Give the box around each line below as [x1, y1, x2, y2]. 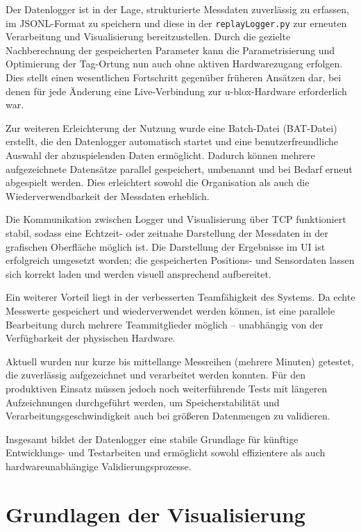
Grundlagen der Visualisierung [6, 499, 305, 528]
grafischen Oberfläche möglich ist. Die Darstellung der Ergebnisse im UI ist [6, 239, 326, 253]
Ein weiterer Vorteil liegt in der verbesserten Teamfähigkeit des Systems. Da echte [6, 290, 355, 304]
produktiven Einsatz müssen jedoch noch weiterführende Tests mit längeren [6, 381, 328, 395]
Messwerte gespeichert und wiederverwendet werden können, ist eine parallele [6, 303, 335, 317]
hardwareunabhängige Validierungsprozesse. [6, 458, 192, 473]
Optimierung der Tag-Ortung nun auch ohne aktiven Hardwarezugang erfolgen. [6, 56, 343, 71]
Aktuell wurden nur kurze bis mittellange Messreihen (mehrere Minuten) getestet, [6, 354, 354, 368]
